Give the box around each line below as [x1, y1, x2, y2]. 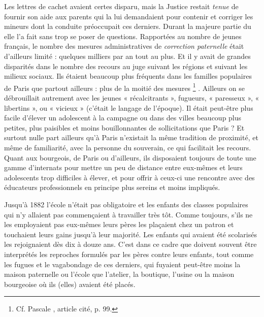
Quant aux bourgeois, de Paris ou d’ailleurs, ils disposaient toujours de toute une [4, 152, 256, 163]
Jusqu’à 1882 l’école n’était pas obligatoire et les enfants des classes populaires [4, 199, 248, 209]
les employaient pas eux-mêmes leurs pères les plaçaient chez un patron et [4, 219, 234, 230]
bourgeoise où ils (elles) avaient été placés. [4, 278, 136, 289]
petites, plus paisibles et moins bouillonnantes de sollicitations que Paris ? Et [4, 122, 245, 133]
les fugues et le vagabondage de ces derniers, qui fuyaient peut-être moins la [4, 259, 241, 269]
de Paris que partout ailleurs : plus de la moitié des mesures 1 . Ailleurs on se [4, 81, 245, 93]
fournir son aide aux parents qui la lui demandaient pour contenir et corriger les [4, 11, 253, 21]
